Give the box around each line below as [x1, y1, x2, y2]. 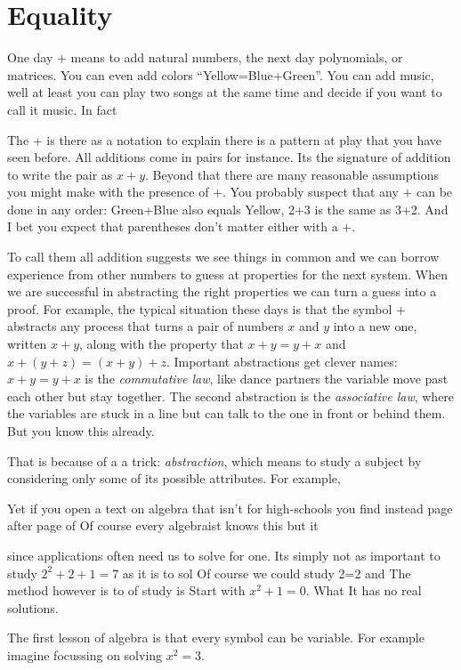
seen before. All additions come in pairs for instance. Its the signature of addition [7, 148, 451, 166]
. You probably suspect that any [222, 182, 399, 201]
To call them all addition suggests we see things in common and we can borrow [7, 247, 440, 266]
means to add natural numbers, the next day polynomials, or [70, 48, 403, 67]
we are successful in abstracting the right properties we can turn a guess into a [7, 282, 437, 301]
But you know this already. [7, 422, 155, 440]
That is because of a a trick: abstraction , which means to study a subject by [7, 451, 422, 470]
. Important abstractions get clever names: [166, 351, 398, 370]
